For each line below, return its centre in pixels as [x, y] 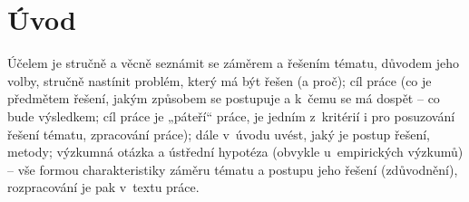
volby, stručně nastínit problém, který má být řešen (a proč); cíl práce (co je [220, 80]
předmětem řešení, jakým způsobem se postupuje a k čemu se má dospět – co [224, 98]
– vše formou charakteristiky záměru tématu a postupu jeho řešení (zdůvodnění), [233, 169]
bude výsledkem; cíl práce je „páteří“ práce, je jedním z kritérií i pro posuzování [231, 115]
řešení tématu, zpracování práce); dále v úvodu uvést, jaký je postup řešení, [219, 134]
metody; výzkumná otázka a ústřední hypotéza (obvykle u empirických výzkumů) [235, 152]
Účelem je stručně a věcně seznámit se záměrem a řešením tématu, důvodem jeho [234, 63]
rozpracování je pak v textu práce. [103, 187]
